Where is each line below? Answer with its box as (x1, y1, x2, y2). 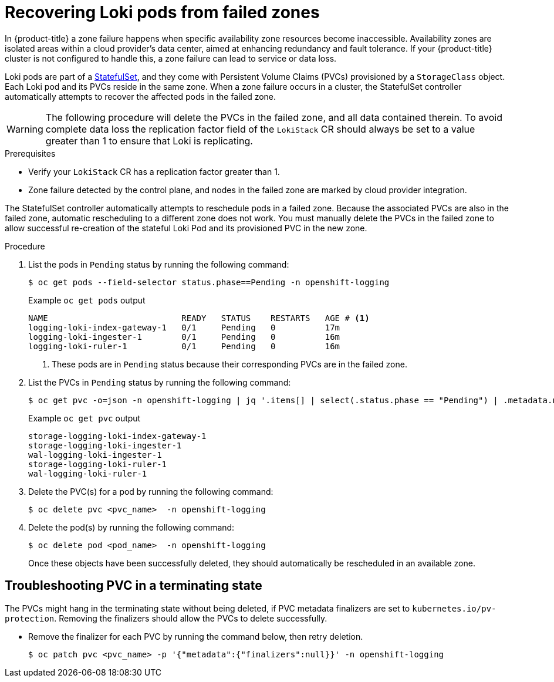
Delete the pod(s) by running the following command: (28, 522, 235, 532)
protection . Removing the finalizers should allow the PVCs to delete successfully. (5, 613, 327, 623)
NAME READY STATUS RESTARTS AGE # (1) (28, 313, 370, 323)
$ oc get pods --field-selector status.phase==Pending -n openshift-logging (28, 277, 390, 287)
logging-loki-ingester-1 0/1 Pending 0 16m (28, 332, 340, 342)
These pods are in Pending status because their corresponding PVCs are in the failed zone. (52, 359, 407, 369)
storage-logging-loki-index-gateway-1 (28, 431, 207, 441)
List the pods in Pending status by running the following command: (28, 259, 289, 269)
